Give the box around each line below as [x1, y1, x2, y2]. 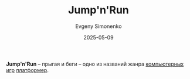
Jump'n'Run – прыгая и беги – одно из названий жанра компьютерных [6, 60, 184, 67]
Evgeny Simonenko [75, 23, 122, 30]
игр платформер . [6, 66, 49, 73]
